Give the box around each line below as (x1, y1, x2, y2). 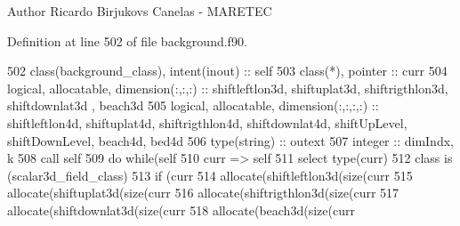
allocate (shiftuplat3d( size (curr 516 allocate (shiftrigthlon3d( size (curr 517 (7, 183, 399, 202)
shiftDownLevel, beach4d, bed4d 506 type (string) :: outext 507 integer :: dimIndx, (7, 131, 454, 149)
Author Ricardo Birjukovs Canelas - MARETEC (7, 2, 272, 20)
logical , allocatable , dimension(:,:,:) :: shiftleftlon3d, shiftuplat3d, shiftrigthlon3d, (7, 78, 448, 97)
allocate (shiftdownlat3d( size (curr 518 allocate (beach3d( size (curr (7, 200, 355, 219)
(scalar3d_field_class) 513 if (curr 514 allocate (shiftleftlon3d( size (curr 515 (7, 165, 413, 184)
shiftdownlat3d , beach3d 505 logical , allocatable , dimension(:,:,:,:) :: (7, 96, 379, 115)
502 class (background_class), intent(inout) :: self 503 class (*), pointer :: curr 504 (7, 61, 448, 80)
